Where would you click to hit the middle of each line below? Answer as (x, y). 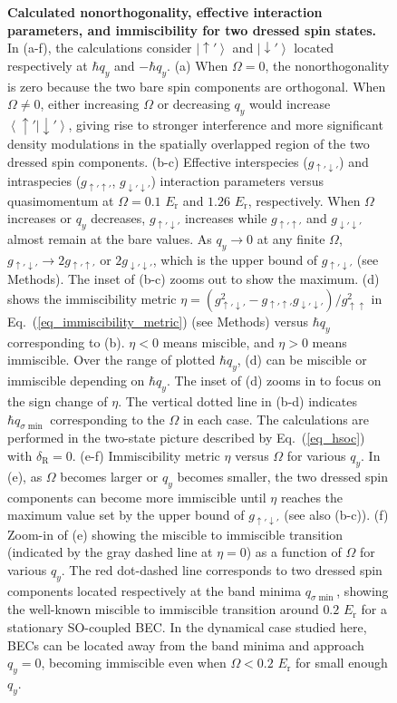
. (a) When (198, 65)
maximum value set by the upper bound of (126, 515)
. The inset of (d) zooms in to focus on (274, 381)
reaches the (312, 497)
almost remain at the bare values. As (110, 239)
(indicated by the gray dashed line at (110, 552)
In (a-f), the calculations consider (100, 48)
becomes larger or (109, 476)
